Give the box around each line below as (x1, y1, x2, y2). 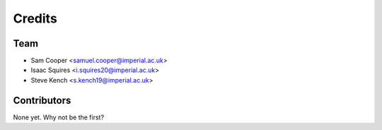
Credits (13, 11, 58, 26)
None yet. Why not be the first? (13, 113, 105, 122)
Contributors (13, 94, 71, 106)
